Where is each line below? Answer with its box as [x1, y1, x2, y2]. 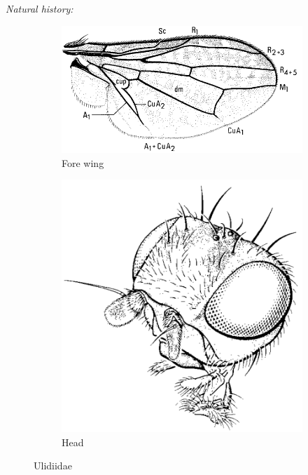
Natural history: [6, 1, 73, 15]
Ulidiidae [34, 458, 72, 473]
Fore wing [62, 155, 104, 170]
